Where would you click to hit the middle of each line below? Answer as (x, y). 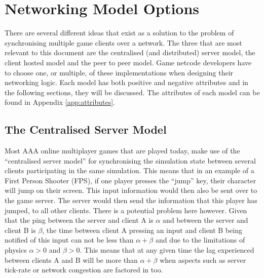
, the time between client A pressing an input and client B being (142, 230)
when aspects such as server (203, 260)
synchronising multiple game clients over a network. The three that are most (123, 42)
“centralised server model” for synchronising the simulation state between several (130, 160)
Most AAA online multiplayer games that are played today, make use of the (122, 151)
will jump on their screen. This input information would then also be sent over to (131, 190)
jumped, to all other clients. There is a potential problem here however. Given (126, 210)
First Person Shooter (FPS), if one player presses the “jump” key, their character (130, 180)
